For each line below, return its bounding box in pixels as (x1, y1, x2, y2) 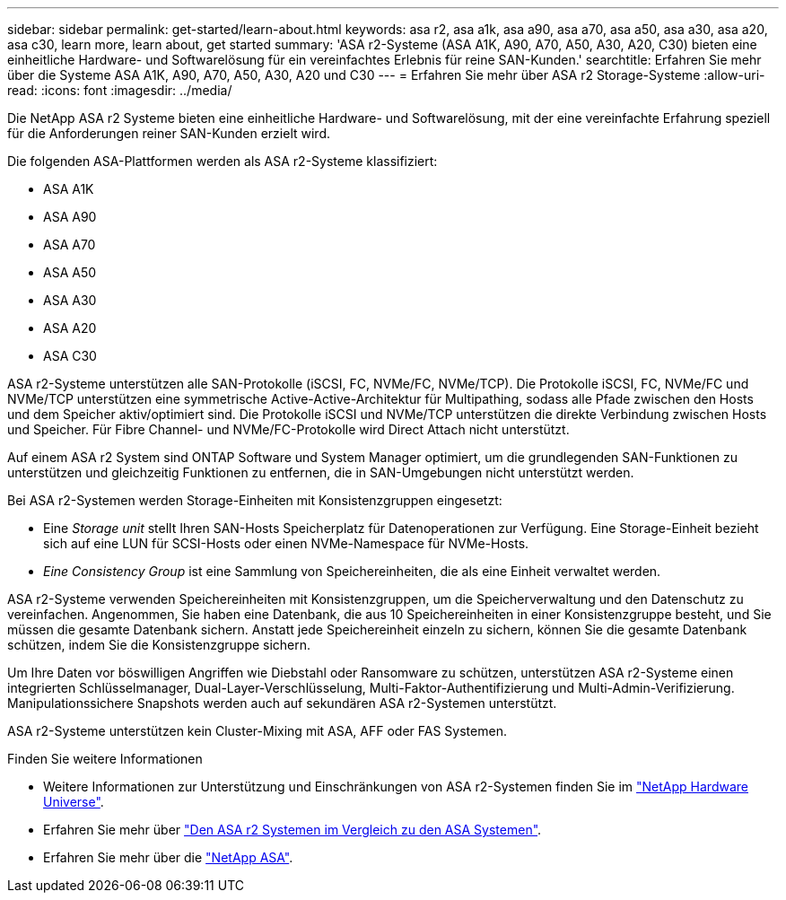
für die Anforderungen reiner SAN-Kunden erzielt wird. (7, 126, 330, 141)
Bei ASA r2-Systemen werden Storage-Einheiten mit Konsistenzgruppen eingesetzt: (7, 493, 502, 508)
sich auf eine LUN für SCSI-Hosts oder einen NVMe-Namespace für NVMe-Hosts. (43, 536, 529, 551)
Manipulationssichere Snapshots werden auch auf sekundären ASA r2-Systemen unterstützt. (7, 695, 557, 711)
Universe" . (43, 794, 104, 809)
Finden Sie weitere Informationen (7, 751, 203, 766)
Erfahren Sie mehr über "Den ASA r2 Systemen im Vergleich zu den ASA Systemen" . (43, 822, 542, 837)
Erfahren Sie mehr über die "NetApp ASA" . (43, 850, 293, 865)
